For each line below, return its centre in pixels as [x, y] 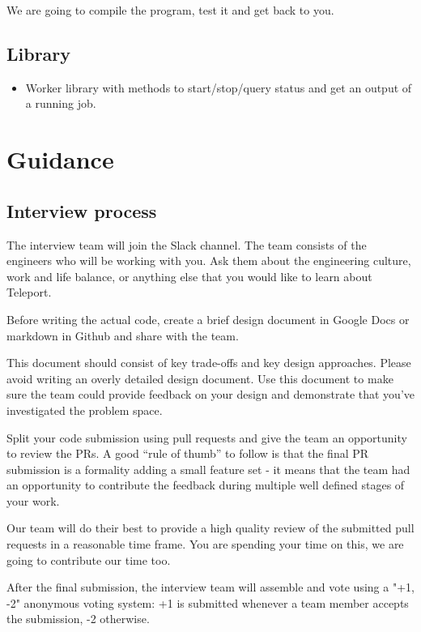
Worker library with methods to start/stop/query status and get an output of [219, 87]
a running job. [61, 103]
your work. [33, 500]
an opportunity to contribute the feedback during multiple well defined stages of [206, 485]
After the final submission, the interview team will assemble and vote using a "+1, [210, 587]
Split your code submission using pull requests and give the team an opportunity [207, 437]
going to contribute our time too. [89, 559]
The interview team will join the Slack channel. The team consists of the [187, 244]
